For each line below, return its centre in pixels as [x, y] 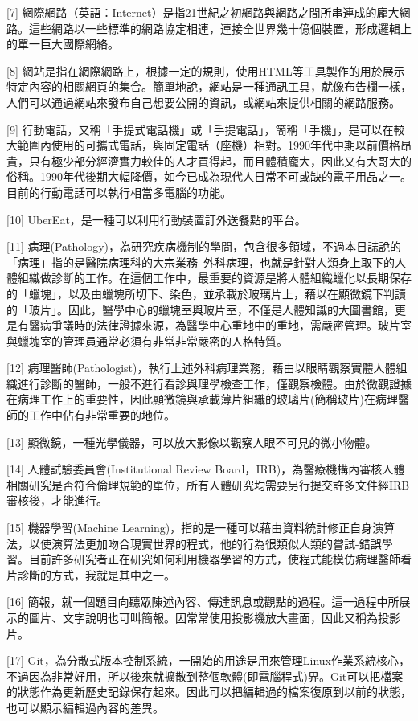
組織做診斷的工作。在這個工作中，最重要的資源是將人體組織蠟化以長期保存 [214, 278]
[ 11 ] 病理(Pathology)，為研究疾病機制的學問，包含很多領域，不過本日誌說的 [204, 246]
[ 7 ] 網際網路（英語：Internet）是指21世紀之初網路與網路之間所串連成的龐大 [203, 12]
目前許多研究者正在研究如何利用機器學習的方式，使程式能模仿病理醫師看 [220, 559]
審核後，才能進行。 [57, 500]
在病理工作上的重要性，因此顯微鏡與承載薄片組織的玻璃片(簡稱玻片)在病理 [202, 399]
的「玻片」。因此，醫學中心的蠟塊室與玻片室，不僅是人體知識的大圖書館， [201, 309]
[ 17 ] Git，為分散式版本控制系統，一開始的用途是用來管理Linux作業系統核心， [209, 660]
